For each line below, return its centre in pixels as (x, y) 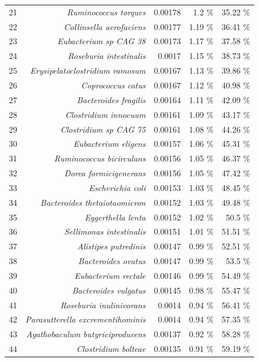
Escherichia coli (117, 187)
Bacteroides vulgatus (109, 290)
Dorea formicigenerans (105, 173)
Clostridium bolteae (111, 349)
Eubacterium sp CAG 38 (101, 41)
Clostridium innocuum (105, 114)
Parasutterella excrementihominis (86, 319)
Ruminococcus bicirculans (100, 158)
